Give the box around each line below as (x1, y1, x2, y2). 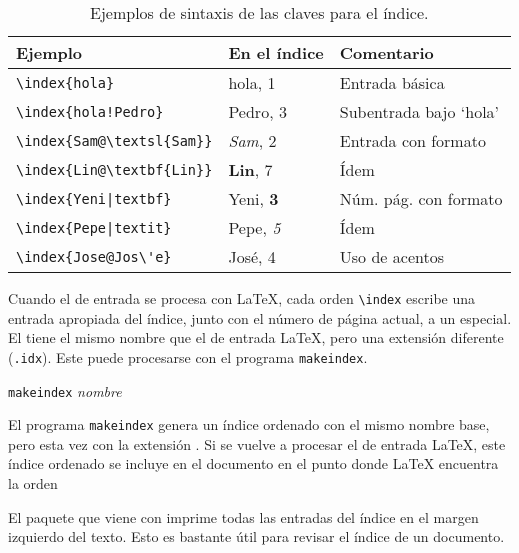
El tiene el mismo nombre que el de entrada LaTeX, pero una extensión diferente (8, 327, 504, 348)
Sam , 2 (228, 129, 277, 152)
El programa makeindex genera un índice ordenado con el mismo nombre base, (8, 414, 490, 435)
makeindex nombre (8, 380, 122, 401)
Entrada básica (339, 71, 445, 94)
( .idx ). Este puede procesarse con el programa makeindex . (8, 346, 368, 367)
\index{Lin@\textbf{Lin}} (16, 161, 213, 178)
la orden (8, 473, 58, 493)
